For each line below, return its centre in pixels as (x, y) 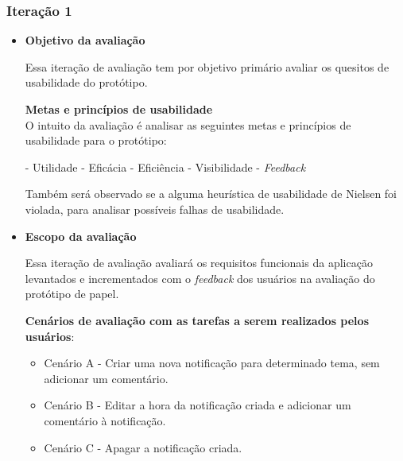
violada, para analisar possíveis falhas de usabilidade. (155, 209)
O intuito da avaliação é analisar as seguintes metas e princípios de (188, 124)
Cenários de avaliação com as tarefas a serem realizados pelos (197, 320)
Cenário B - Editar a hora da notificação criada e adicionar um (198, 405)
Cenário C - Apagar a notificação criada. (143, 447)
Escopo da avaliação (81, 236)
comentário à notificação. (105, 420)
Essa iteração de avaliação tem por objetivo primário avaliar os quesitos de (207, 66)
